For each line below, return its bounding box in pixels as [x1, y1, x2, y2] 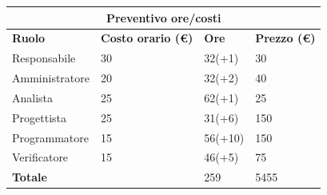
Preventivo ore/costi [106, 9, 221, 26]
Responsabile [12, 50, 76, 66]
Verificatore [12, 149, 69, 165]
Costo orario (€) [101, 30, 193, 46]
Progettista [12, 109, 66, 125]
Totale [12, 169, 47, 185]
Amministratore [12, 70, 90, 86]
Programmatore [12, 129, 89, 145]
